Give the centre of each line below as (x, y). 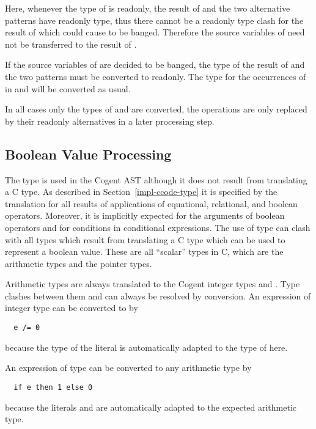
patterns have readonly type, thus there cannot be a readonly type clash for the (154, 20)
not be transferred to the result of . (71, 44)
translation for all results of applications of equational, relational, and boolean (151, 203)
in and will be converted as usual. (68, 88)
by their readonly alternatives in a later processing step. (110, 121)
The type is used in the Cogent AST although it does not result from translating (156, 179)
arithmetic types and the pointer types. (79, 263)
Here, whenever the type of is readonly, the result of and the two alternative (148, 8)
